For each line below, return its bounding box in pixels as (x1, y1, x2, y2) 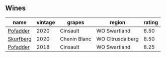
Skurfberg (8, 35, 32, 42)
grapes (67, 18, 85, 25)
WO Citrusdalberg (96, 35, 139, 42)
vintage (36, 18, 55, 25)
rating (143, 18, 158, 25)
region (109, 18, 126, 25)
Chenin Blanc (60, 35, 92, 42)
